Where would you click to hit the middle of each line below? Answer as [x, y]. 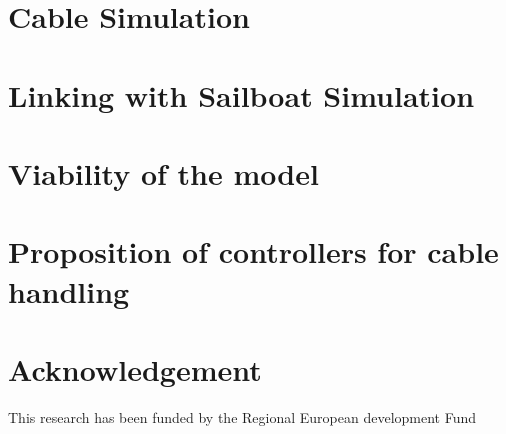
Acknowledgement [135, 368]
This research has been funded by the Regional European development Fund [242, 416]
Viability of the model [163, 172]
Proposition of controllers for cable [253, 251]
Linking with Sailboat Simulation [241, 94]
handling [69, 290]
